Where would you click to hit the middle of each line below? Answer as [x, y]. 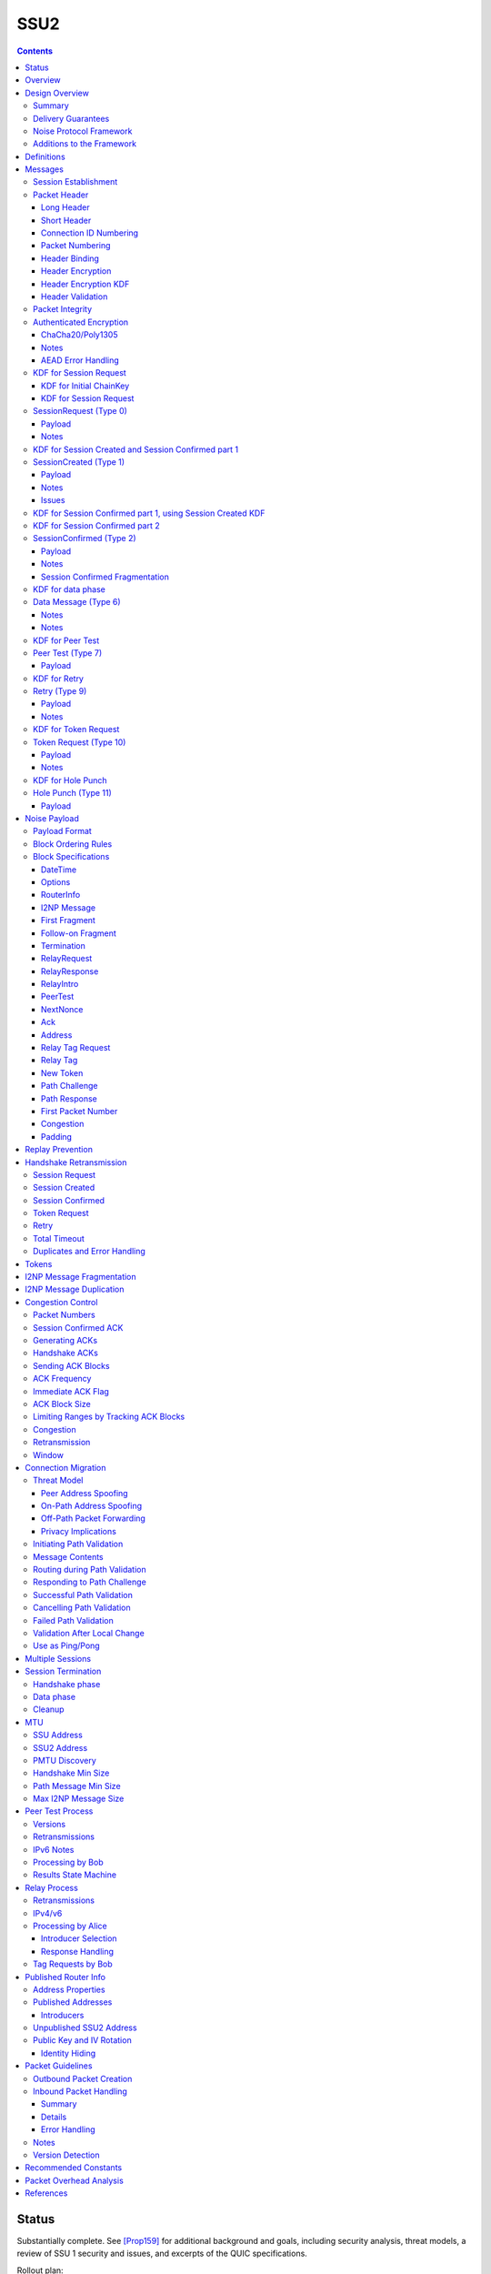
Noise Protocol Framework [83, 131]
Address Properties [69, 1989]
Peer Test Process [59, 1811]
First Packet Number [80, 1111]
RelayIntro [60, 984]
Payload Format [63, 831]
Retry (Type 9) [60, 691]
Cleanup [49, 1709]
